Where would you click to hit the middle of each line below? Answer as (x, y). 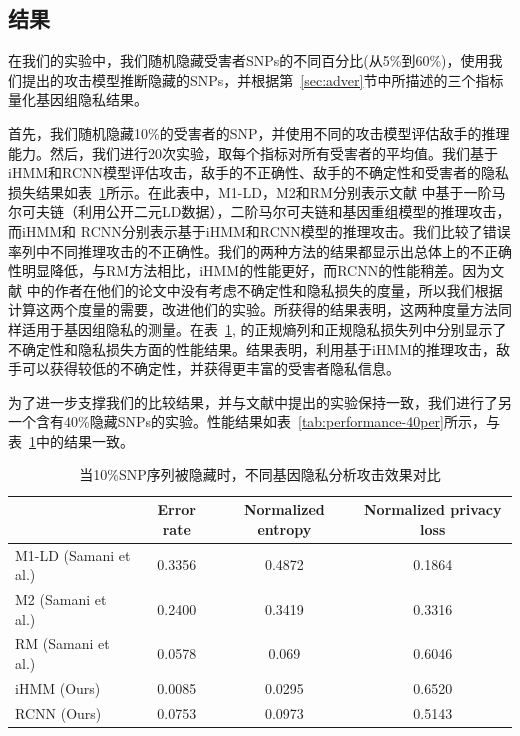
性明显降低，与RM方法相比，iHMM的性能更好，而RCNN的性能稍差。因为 (249, 270)
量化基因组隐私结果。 (78, 99)
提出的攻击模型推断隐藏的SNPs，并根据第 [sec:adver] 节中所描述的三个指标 (262, 79)
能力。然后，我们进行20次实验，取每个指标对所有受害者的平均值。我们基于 (253, 152)
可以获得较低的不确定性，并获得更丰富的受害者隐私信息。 (210, 368)
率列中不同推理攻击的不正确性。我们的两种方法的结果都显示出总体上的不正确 (260, 250)
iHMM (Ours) (58, 687)
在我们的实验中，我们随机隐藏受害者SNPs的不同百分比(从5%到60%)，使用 (248, 60)
